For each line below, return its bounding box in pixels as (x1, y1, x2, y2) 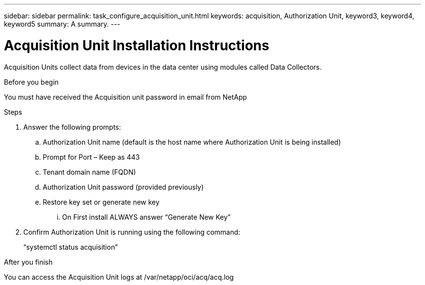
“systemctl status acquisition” (23, 242, 118, 251)
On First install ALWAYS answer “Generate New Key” (62, 212, 231, 221)
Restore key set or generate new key (43, 197, 160, 206)
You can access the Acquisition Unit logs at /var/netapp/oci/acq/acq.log (4, 272, 234, 281)
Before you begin (4, 77, 59, 86)
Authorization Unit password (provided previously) (43, 182, 204, 191)
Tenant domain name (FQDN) (43, 167, 136, 176)
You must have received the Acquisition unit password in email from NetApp (4, 92, 247, 101)
